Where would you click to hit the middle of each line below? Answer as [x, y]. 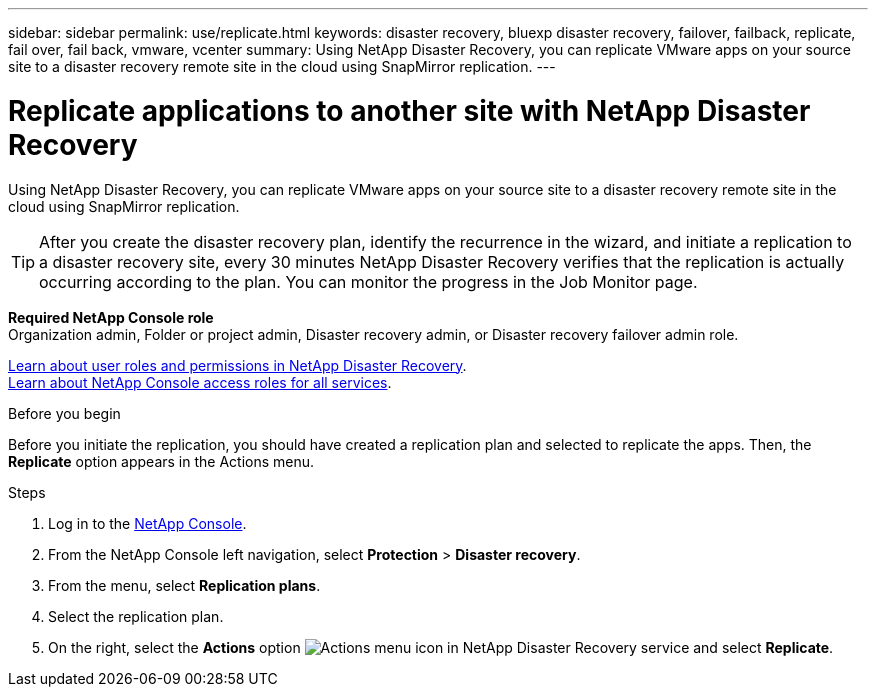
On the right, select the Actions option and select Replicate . [441, 647]
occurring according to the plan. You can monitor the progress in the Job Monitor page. [368, 281]
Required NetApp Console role [111, 317]
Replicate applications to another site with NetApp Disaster [409, 110]
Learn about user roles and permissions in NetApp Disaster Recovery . [237, 365]
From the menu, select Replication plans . [184, 585]
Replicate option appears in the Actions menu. [161, 461]
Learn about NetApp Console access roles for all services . [200, 382]
